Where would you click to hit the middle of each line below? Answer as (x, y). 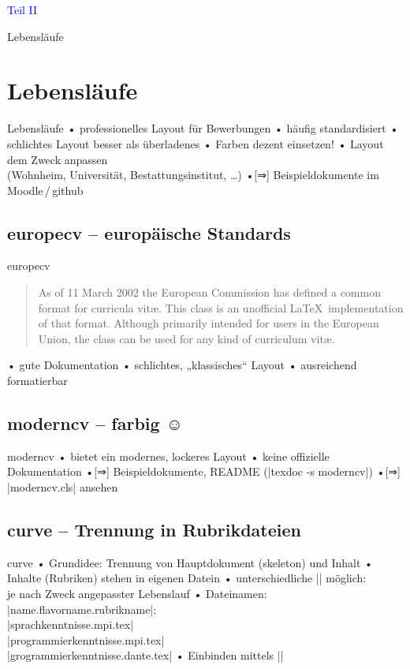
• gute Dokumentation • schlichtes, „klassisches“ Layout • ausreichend (182, 365)
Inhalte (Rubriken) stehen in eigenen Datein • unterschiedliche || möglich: (187, 578)
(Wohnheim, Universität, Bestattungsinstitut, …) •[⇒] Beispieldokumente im (193, 175)
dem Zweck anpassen (58, 159)
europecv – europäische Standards (149, 232)
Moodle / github (45, 190)
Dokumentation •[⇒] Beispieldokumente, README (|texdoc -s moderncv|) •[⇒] (204, 471)
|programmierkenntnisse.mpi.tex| (86, 639)
